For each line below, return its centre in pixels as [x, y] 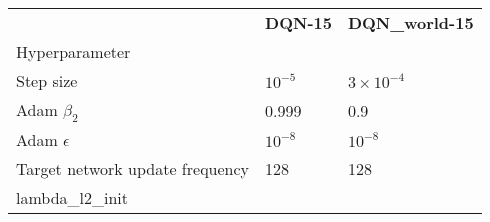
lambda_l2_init [72, 198]
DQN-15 [298, 22]
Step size [47, 80]
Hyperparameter [73, 51]
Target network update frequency [133, 169]
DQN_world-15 [410, 22]
